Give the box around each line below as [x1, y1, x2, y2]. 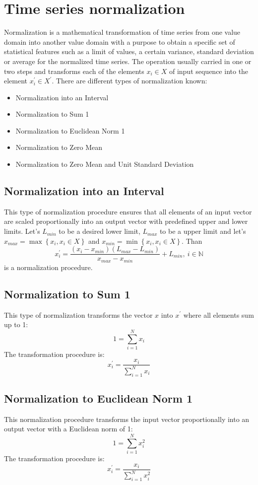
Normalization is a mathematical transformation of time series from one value [4, 27, 241, 37]
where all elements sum [183, 309, 254, 320]
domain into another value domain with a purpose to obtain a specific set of [4, 36, 235, 47]
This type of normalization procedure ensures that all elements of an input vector [4, 206, 252, 216]
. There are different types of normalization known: [52, 75, 207, 86]
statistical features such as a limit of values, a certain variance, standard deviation [4, 46, 254, 57]
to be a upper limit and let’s [159, 226, 246, 236]
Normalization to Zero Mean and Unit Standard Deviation [15, 159, 194, 169]
